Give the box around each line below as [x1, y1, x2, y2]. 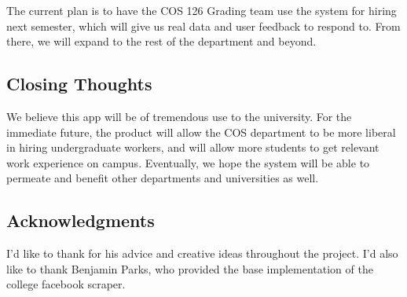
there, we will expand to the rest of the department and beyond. [6, 33, 317, 49]
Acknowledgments [6, 208, 155, 233]
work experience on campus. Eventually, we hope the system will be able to [6, 154, 370, 170]
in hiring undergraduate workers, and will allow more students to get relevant [6, 139, 379, 156]
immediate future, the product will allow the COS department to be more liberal [6, 123, 396, 140]
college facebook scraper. [6, 276, 126, 292]
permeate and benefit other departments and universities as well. [6, 170, 319, 186]
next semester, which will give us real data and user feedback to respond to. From [6, 17, 401, 34]
